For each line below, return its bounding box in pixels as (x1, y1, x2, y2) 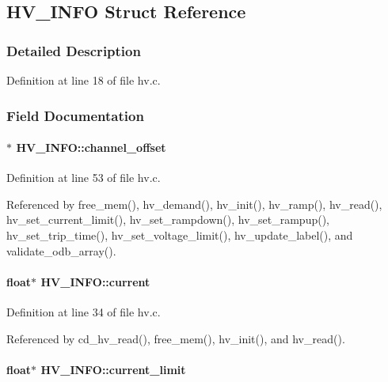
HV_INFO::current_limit (40, 361, 186, 377)
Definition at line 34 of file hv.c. (6, 304, 161, 320)
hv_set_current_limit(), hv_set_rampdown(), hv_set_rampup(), (6, 211, 329, 228)
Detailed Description (6, 40, 141, 60)
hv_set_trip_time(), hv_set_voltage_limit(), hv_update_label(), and (6, 227, 353, 244)
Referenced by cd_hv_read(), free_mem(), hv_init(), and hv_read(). (6, 330, 345, 346)
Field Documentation (6, 105, 144, 125)
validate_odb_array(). (6, 242, 116, 259)
